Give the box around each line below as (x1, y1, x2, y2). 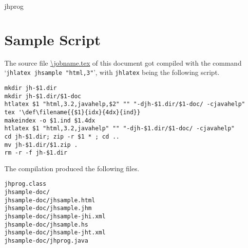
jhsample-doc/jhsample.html (4, 196, 95, 204)
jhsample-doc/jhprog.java (4, 237, 88, 245)
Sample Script (4, 29, 101, 49)
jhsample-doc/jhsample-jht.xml (4, 229, 106, 236)
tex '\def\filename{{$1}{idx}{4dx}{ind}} (4, 108, 141, 116)
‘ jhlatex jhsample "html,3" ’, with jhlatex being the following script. (4, 67, 220, 77)
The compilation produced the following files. (4, 163, 139, 173)
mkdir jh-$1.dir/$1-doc (4, 92, 81, 100)
